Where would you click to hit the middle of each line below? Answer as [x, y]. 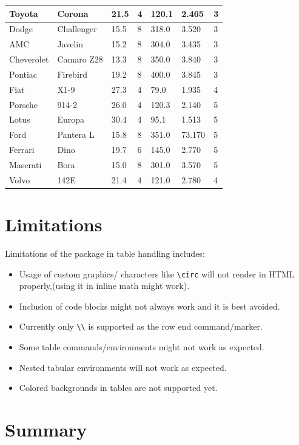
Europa [71, 119]
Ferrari [22, 150]
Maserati [25, 164]
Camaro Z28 [80, 59]
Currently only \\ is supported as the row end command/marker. [141, 326]
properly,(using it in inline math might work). [104, 286]
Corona [73, 13]
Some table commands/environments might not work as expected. [142, 347]
